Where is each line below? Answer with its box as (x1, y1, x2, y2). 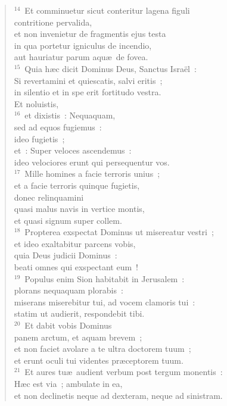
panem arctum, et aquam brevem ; (14, 330, 142, 343)
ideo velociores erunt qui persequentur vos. (14, 155, 170, 168)
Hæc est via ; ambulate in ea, (14, 377, 123, 389)
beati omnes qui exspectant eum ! (14, 261, 138, 273)
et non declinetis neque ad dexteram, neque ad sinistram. (14, 389, 223, 401)
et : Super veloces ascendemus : (14, 144, 132, 157)
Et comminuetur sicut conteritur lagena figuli (24, 4, 190, 16)
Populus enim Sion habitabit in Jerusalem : (24, 272, 185, 285)
